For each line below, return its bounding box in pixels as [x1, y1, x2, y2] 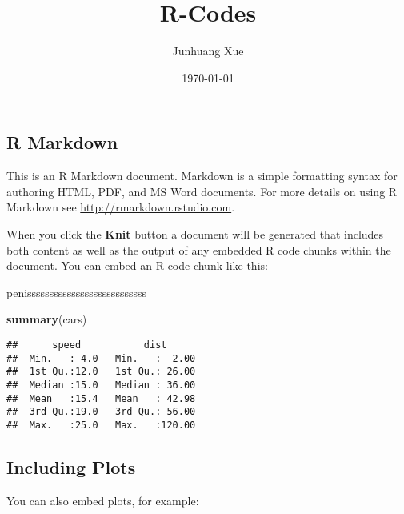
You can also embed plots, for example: [6, 492, 199, 508]
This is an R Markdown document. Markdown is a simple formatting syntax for [6, 167, 398, 184]
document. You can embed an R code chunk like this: [6, 257, 268, 274]
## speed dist [6, 339, 167, 351]
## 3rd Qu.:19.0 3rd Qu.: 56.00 [6, 406, 196, 418]
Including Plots [6, 454, 136, 479]
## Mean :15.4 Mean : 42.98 [6, 392, 196, 404]
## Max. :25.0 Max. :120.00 [6, 419, 196, 431]
